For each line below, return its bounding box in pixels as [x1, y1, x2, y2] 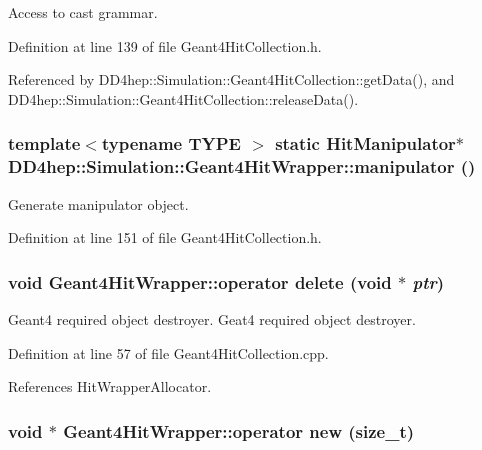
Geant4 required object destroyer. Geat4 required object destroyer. [8, 308, 416, 329]
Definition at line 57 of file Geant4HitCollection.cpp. [8, 342, 329, 363]
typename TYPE [101, 131, 241, 156]
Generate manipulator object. [8, 193, 189, 214]
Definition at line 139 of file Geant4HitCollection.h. [8, 35, 322, 56]
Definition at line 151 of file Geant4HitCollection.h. [8, 227, 322, 248]
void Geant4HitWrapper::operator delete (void [8, 269, 392, 294]
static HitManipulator [275, 131, 456, 156]
